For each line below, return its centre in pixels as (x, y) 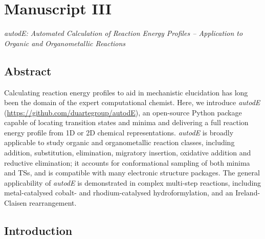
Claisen (16, 203)
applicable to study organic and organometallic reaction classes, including (119, 142)
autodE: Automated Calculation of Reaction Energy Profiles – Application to (124, 33)
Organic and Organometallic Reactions (65, 43)
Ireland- (248, 193)
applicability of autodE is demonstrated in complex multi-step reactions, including (133, 182)
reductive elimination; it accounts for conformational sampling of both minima (127, 162)
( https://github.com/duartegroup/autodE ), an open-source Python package (123, 112)
